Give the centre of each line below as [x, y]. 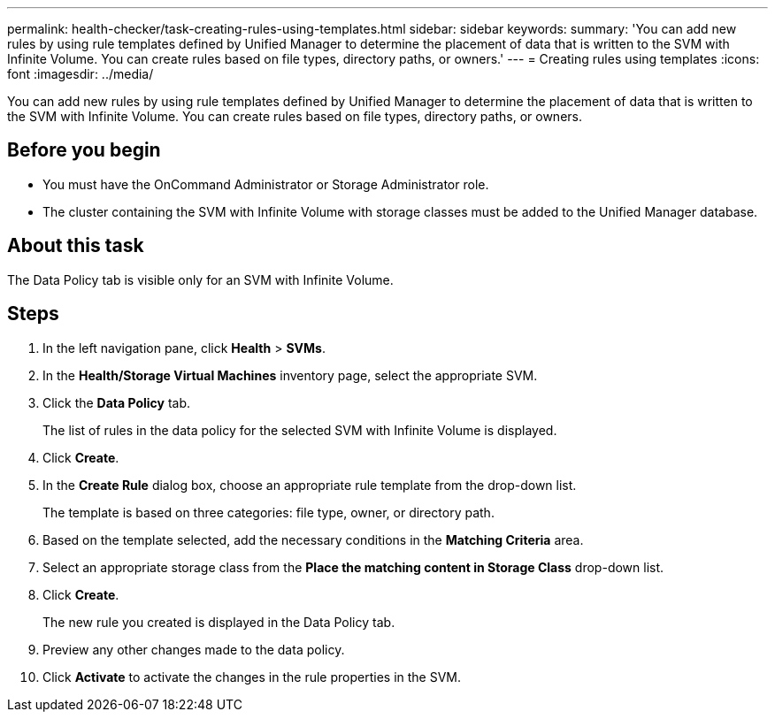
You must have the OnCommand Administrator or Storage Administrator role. [266, 184]
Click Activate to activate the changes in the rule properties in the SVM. [252, 677]
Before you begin [84, 150]
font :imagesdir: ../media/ [81, 74]
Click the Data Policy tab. [117, 402]
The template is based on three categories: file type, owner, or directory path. [269, 512]
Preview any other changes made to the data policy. [194, 649]
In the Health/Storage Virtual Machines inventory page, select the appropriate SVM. [290, 375]
